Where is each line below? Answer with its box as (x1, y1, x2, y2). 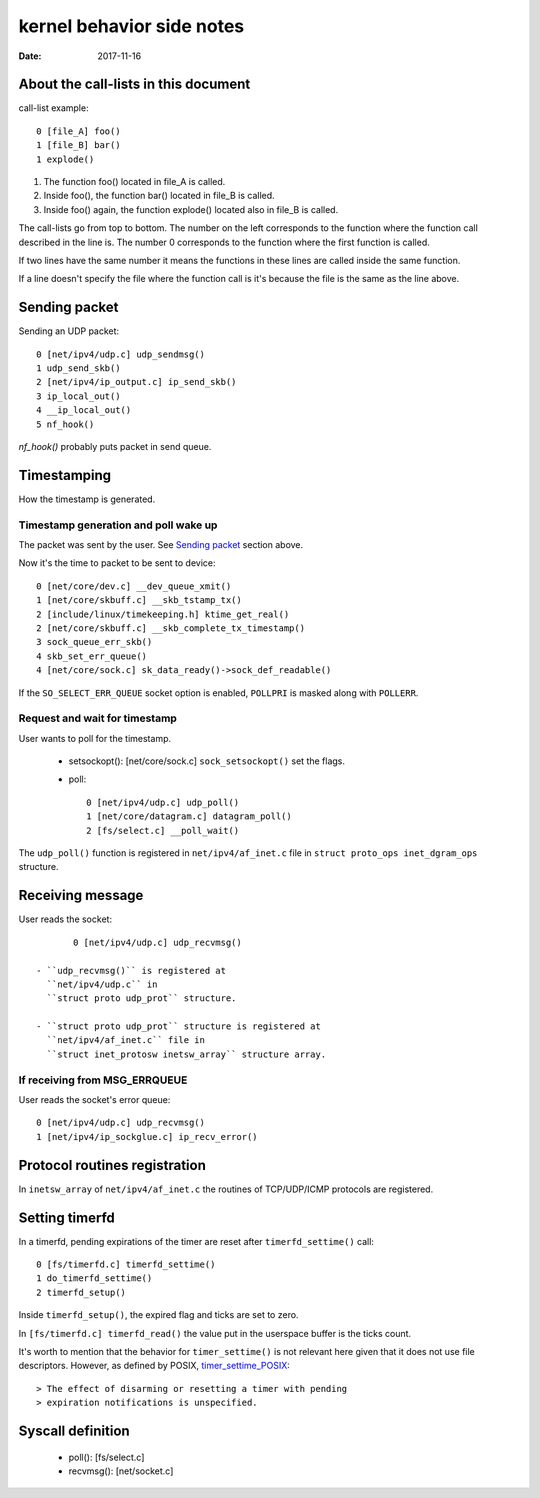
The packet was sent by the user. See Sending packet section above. (18, 539, 304, 551)
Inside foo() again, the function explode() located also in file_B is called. (43, 203, 339, 215)
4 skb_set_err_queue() (36, 650, 148, 662)
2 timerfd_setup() (36, 1286, 127, 1298)
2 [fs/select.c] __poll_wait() (86, 825, 240, 836)
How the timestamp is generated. (18, 493, 156, 505)
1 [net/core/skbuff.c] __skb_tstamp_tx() (36, 595, 242, 606)
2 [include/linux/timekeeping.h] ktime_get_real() (36, 608, 290, 620)
